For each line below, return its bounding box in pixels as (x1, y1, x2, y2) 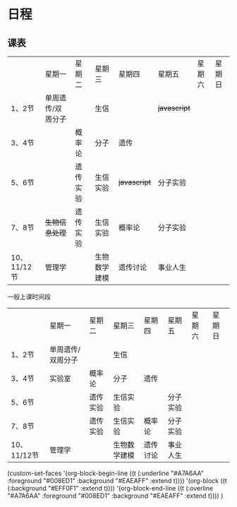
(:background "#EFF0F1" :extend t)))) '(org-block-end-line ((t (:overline (7, 484, 214, 492)
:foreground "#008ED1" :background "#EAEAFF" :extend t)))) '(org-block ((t (7, 477, 227, 484)
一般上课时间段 (7, 292, 51, 301)
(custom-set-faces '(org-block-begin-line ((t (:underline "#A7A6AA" (7, 469, 205, 477)
